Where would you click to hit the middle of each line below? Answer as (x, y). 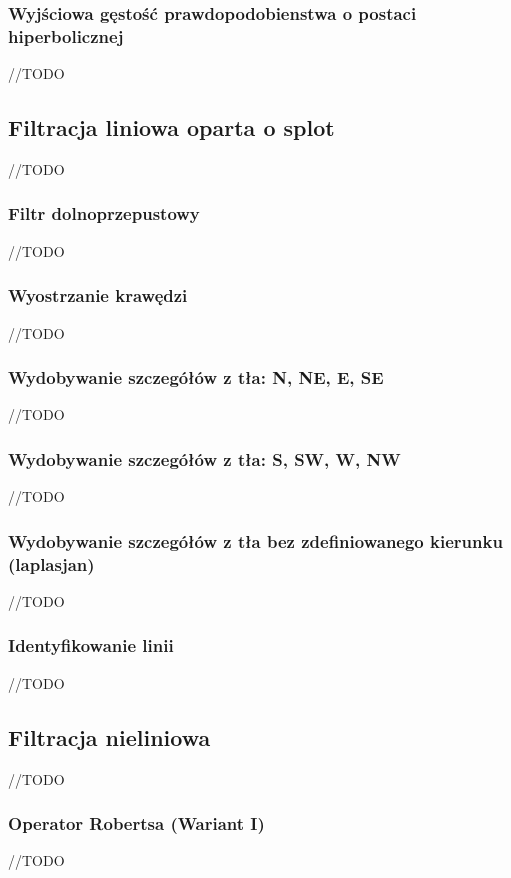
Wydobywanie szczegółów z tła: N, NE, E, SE (196, 377)
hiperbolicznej (66, 35)
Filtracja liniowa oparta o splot (171, 127)
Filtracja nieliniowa (109, 736)
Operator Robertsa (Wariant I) (136, 823)
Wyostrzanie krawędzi (98, 295)
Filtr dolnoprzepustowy (104, 213)
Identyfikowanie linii (91, 645)
